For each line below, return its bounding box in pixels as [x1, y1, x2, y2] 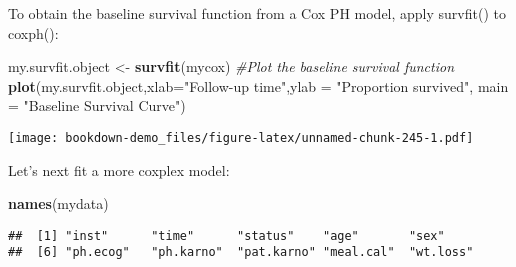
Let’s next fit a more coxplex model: [8, 159, 230, 180]
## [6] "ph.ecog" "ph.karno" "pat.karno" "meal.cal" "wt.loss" [8, 245, 474, 260]
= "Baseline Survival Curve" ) [8, 95, 186, 116]
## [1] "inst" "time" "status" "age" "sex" [8, 228, 445, 243]
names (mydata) [8, 193, 109, 214]
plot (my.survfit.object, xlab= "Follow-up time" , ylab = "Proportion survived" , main [8, 75, 509, 96]
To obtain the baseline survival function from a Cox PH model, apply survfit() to [8, 3, 506, 23]
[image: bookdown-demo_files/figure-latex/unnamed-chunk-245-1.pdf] [8, 130, 474, 145]
